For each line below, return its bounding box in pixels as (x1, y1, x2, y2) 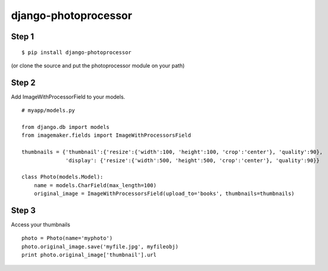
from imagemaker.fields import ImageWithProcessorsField (21, 132, 192, 139)
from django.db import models (21, 124, 110, 131)
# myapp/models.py (21, 107, 76, 114)
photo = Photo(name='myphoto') (21, 235, 113, 242)
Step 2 (11, 77, 36, 87)
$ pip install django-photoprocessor (21, 49, 132, 56)
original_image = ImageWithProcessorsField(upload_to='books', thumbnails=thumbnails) (33, 190, 295, 197)
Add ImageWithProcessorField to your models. (11, 93, 126, 100)
